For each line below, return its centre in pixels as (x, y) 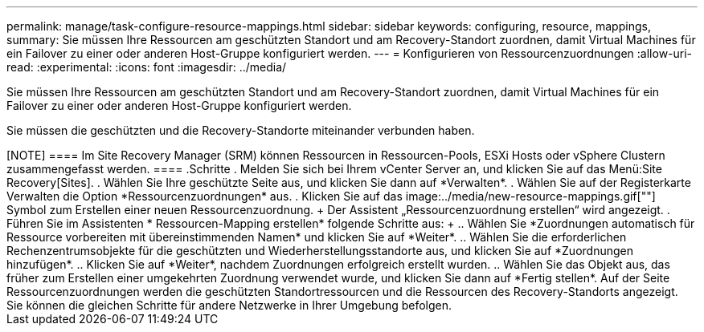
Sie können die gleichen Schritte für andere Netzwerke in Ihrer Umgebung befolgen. (229, 305)
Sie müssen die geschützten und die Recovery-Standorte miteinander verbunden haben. (241, 130)
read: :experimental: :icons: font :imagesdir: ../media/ (147, 67)
